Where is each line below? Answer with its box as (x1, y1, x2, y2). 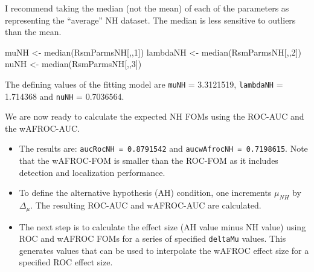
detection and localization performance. (19, 166, 165, 178)
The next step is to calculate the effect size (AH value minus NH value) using (19, 220, 306, 233)
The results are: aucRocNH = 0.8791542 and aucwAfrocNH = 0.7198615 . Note (19, 142, 308, 155)
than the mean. (5, 25, 62, 38)
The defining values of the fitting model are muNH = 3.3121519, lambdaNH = (5, 77, 283, 90)
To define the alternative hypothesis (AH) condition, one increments (19, 186, 272, 199)
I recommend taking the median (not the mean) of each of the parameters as (5, 2, 289, 14)
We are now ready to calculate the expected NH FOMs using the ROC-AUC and (5, 110, 304, 123)
